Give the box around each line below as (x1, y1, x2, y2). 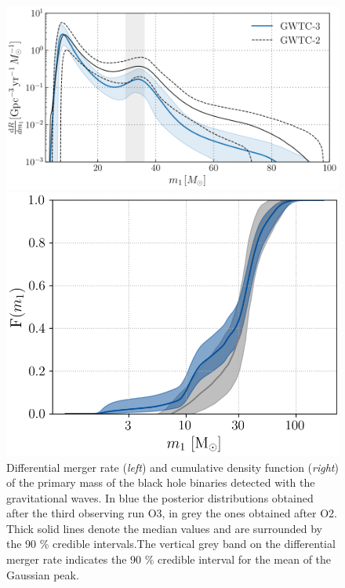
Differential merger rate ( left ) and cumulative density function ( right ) (6, 458, 339, 475)
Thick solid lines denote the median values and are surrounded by (6, 520, 322, 536)
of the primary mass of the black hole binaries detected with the (6, 474, 315, 491)
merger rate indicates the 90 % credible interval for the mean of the (6, 551, 332, 568)
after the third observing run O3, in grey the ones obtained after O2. (6, 505, 337, 521)
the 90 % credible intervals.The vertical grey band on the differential (6, 535, 336, 552)
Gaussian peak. (6, 566, 79, 583)
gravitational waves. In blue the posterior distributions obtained (6, 489, 314, 506)
